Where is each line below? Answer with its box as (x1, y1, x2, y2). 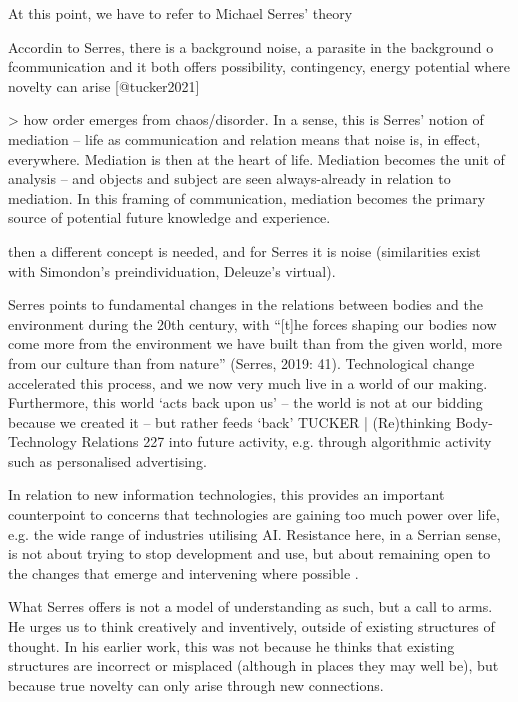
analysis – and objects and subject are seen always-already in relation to (8, 168, 451, 189)
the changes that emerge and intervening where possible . (8, 562, 359, 583)
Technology (8, 431, 77, 452)
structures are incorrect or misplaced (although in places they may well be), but (8, 655, 499, 676)
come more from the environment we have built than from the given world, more (8, 333, 503, 354)
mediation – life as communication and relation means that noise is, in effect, (8, 128, 481, 149)
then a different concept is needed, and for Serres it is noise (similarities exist (8, 240, 481, 261)
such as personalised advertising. (8, 450, 207, 471)
